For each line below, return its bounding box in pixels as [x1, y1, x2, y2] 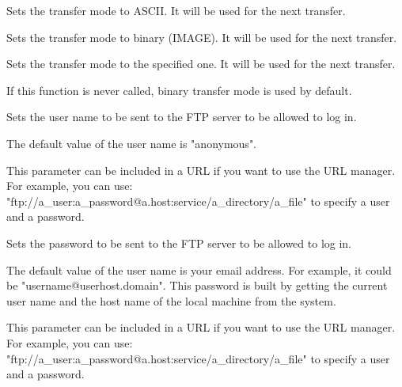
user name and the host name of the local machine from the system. [6, 292, 336, 309]
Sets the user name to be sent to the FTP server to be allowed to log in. [6, 108, 357, 125]
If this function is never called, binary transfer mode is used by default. [6, 82, 352, 98]
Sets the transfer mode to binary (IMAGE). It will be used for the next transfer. [6, 28, 397, 45]
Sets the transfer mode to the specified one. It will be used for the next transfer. [6, 55, 396, 72]
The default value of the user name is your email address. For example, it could [6, 261, 392, 278]
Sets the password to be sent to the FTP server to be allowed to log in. [6, 234, 352, 251]
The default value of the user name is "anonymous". [6, 135, 257, 151]
